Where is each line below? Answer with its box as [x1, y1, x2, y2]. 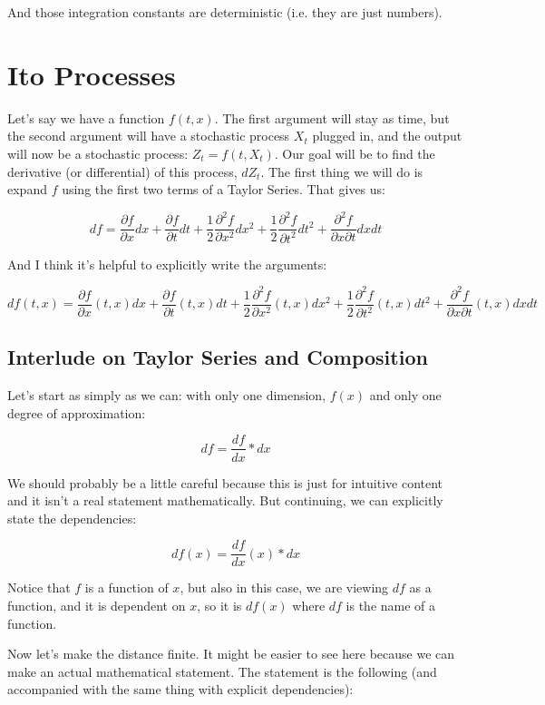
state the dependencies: [7, 508, 137, 527]
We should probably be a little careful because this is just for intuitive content [7, 473, 443, 492]
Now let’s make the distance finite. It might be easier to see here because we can [7, 644, 455, 663]
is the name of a [345, 595, 436, 614]
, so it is [197, 595, 242, 614]
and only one [369, 386, 442, 405]
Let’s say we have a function [7, 108, 165, 127]
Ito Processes [7, 55, 176, 93]
